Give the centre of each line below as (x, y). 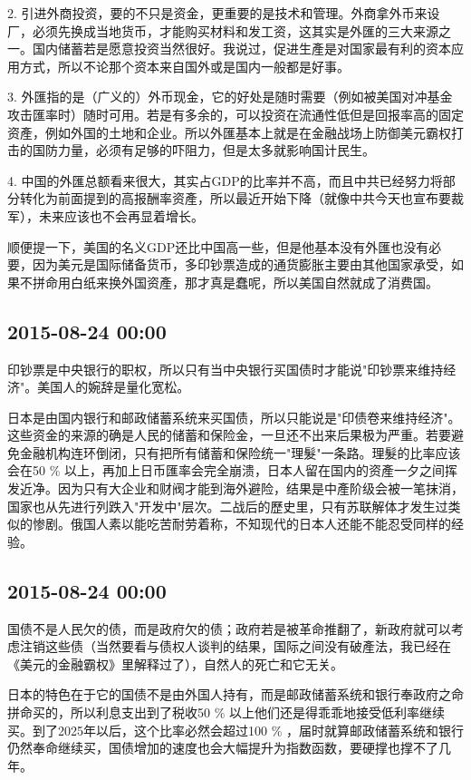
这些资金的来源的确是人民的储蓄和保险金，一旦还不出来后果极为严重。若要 (229, 435)
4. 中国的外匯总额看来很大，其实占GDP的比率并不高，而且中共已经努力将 (225, 180)
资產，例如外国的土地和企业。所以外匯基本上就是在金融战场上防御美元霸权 (229, 132)
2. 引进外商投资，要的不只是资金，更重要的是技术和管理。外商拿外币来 (217, 13)
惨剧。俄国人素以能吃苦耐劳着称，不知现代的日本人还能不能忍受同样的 (241, 524)
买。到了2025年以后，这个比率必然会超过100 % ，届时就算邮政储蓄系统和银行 (235, 730)
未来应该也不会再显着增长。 (121, 215)
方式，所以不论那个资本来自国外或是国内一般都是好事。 (184, 66)
